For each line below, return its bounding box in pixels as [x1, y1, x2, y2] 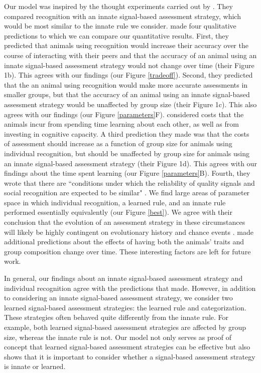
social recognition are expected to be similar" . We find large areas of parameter [4, 187, 250, 198]
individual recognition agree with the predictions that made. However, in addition [4, 282, 256, 293]
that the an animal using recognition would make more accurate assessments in [4, 79, 248, 90]
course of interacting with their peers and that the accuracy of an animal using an [4, 50, 257, 60]
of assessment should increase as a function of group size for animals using [4, 138, 232, 149]
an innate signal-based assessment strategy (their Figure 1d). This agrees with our [4, 158, 257, 168]
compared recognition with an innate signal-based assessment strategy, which [4, 11, 241, 21]
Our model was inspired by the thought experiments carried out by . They [4, 1, 233, 11]
